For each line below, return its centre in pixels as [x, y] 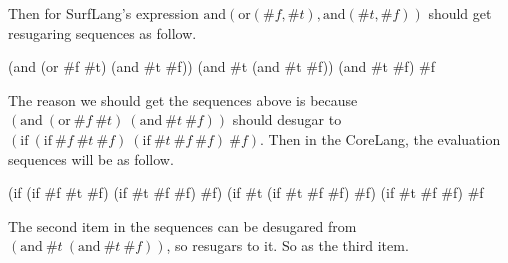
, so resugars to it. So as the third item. [287, 245]
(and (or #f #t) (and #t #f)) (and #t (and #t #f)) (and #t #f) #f [222, 66]
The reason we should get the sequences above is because [183, 99]
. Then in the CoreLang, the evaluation [380, 138]
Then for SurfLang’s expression [103, 13]
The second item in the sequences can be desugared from [182, 225]
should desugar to [287, 119]
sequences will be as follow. [91, 158]
